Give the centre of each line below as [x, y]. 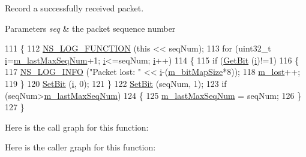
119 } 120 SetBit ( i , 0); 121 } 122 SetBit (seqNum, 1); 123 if [116, 83]
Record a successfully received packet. [74, 8]
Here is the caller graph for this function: [80, 147]
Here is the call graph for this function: [77, 127]
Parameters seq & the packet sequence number [90, 28]
